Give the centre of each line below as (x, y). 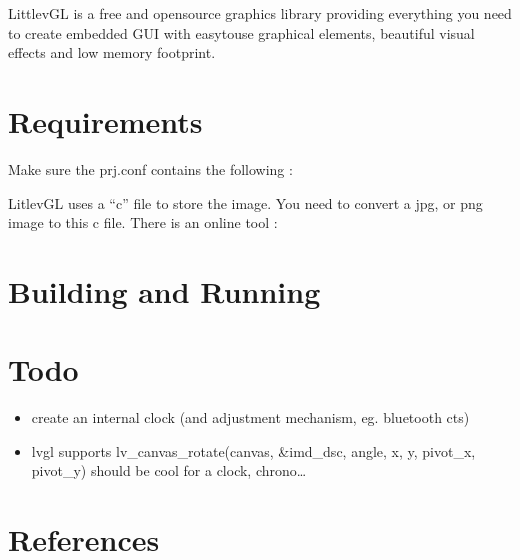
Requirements (105, 120)
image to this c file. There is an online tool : (143, 222)
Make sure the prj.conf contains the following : (150, 168)
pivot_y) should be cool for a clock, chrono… (169, 470)
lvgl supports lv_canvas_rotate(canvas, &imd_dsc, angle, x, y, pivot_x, (253, 450)
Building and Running (164, 290)
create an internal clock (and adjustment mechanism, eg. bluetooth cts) (250, 417)
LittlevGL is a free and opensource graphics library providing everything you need (260, 13)
